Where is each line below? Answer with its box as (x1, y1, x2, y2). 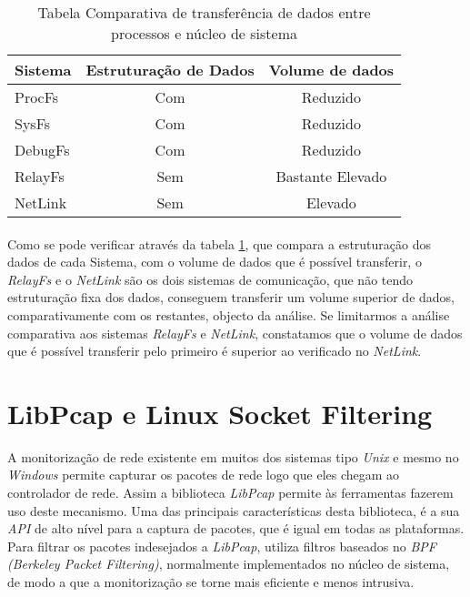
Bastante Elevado (275, 166, 387, 187)
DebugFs (15, 139, 70, 160)
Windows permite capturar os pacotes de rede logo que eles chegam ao (7, 465, 400, 484)
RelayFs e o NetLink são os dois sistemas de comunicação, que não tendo (7, 269, 414, 288)
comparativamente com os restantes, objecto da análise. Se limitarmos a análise (7, 305, 450, 324)
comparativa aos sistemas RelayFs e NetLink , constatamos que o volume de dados (7, 323, 463, 342)
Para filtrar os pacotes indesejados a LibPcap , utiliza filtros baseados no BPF (7, 536, 436, 555)
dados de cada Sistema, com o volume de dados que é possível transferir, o (7, 252, 422, 271)
